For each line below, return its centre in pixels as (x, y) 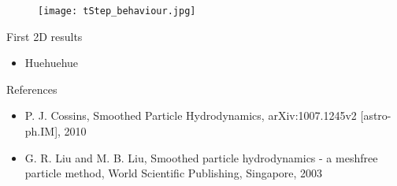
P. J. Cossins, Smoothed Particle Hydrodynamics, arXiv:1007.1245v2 (191, 115)
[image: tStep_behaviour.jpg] (117, 11)
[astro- (376, 115)
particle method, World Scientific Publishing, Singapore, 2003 (174, 173)
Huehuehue (52, 63)
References (32, 89)
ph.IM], (43, 131)
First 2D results (45, 36)
